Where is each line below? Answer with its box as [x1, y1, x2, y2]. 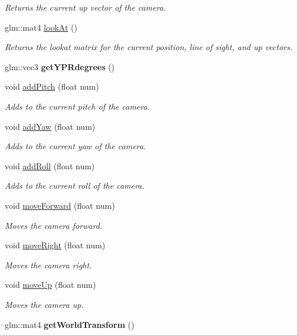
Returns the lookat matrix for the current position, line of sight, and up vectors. [5, 41, 293, 53]
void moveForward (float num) [5, 199, 115, 211]
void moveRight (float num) [5, 239, 106, 251]
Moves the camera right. [5, 258, 92, 271]
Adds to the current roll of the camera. [5, 179, 145, 192]
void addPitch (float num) [5, 80, 99, 93]
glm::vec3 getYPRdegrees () [5, 60, 115, 73]
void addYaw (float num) [5, 120, 96, 132]
